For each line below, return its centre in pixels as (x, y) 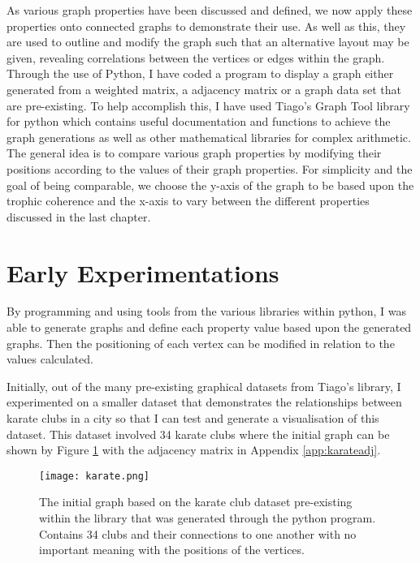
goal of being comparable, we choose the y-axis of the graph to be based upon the (210, 185)
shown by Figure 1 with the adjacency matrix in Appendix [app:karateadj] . (194, 450)
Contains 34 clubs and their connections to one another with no (198, 533)
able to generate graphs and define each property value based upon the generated (209, 327)
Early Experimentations (143, 272)
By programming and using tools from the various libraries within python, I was (207, 311)
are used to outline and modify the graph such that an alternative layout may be (208, 42)
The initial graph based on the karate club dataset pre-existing (196, 502)
